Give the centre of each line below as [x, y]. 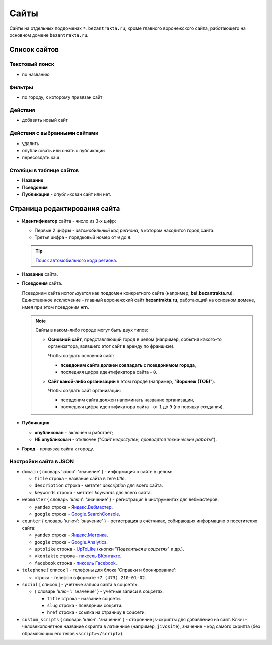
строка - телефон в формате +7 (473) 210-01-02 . [90, 577]
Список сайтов [34, 50]
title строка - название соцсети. [84, 598]
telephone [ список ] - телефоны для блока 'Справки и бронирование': [99, 570]
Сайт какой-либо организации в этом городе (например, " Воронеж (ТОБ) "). [131, 381]
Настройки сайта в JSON [42, 462]
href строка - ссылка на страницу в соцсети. [96, 612]
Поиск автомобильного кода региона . [77, 260]
